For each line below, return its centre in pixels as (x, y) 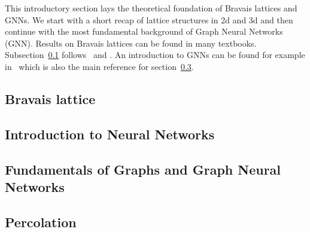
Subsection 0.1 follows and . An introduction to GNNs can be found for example (155, 55)
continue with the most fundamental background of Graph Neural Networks (144, 31)
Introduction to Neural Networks (110, 134)
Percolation (41, 222)
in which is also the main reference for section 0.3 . (99, 66)
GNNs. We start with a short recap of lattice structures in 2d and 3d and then (149, 19)
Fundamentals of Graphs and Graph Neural (143, 169)
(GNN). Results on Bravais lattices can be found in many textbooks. (131, 43)
